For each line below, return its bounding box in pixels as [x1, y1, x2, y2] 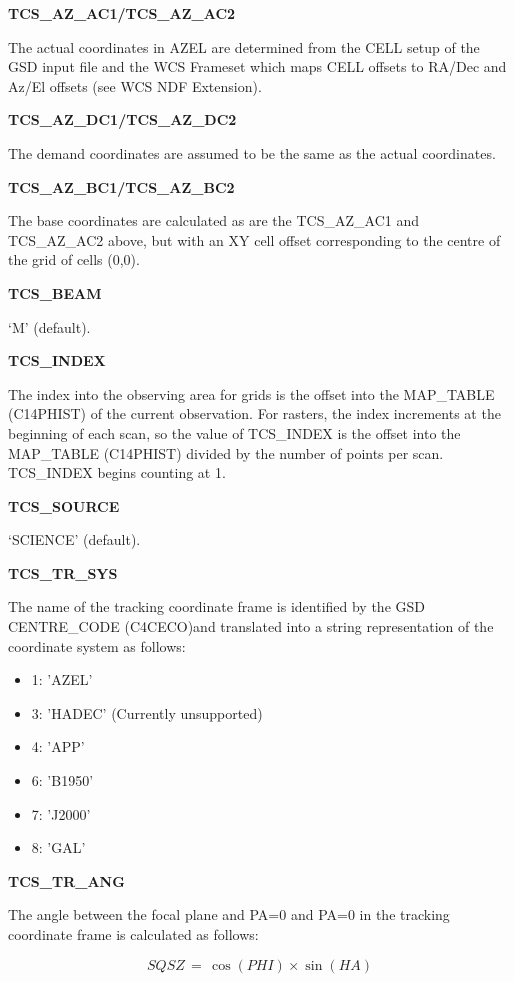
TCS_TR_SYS [8, 562, 118, 583]
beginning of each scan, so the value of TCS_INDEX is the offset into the [8, 422, 461, 443]
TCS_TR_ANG [8, 870, 125, 891]
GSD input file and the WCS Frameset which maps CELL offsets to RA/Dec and [8, 56, 507, 77]
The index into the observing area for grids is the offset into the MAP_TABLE [8, 383, 495, 404]
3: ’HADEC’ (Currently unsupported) [31, 702, 263, 723]
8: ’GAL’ [31, 837, 86, 858]
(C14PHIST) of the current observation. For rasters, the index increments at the [8, 403, 501, 424]
